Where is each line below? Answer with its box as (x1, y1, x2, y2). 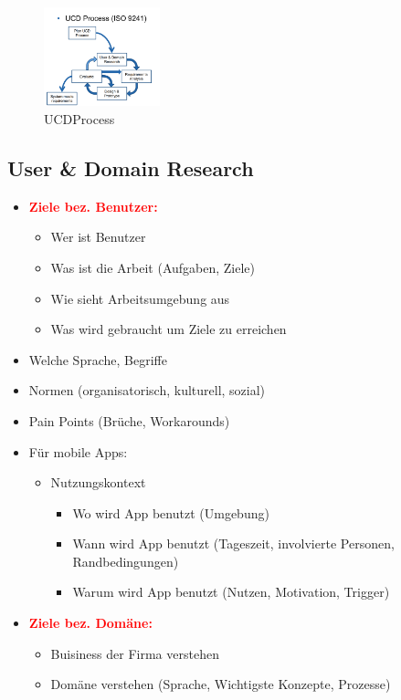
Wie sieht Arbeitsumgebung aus (50, 288, 230, 308)
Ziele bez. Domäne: (28, 613, 153, 632)
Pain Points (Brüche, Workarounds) (28, 411, 230, 430)
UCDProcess (44, 109, 115, 128)
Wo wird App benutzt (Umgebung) (72, 503, 269, 522)
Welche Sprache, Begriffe (28, 350, 167, 369)
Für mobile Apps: (28, 442, 128, 461)
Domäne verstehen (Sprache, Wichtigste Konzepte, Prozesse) (50, 674, 391, 694)
